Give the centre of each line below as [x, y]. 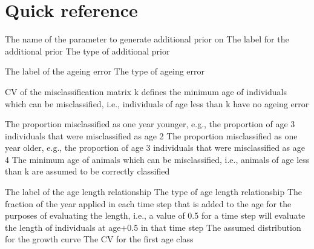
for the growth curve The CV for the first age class [99, 239]
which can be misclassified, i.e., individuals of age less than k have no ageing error [157, 103]
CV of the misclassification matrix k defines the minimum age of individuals [146, 91]
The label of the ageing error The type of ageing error [105, 71]
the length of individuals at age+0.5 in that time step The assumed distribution [153, 227]
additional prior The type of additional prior [87, 51]
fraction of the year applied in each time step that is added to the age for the [148, 203]
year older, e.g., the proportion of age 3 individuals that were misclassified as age [155, 148]
